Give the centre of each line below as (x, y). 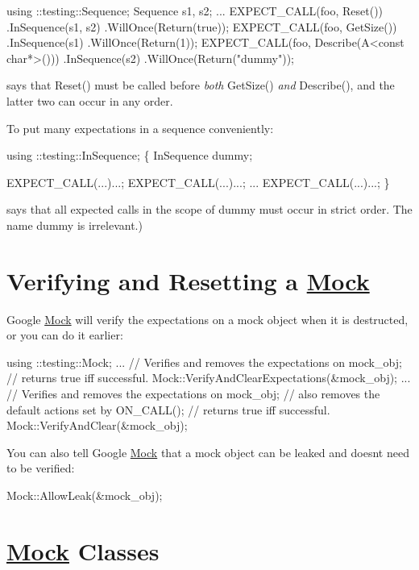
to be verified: (41, 468)
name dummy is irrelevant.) (75, 225)
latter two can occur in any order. (90, 100)
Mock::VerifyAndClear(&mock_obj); (97, 425)
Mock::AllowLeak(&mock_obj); (85, 495)
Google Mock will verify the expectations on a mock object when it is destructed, (207, 319)
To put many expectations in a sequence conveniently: (140, 128)
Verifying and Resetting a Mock (188, 280)
